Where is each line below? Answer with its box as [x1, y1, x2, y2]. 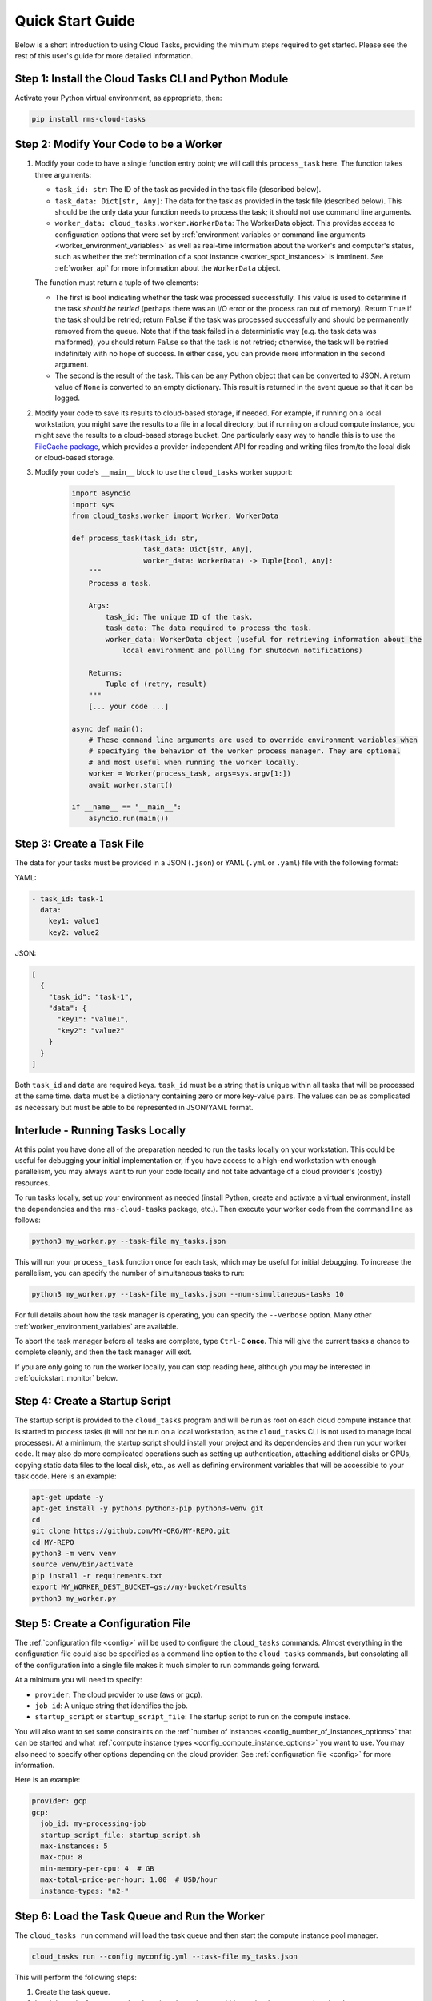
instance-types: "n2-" [40, 1886, 130, 1895]
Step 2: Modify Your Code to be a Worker [14, 138, 223, 151]
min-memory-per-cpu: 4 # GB [40, 1863, 155, 1873]
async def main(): [71, 724, 144, 733]
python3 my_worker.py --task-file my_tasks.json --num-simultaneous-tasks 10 [31, 1289, 344, 1299]
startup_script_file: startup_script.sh [40, 1830, 201, 1839]
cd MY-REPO [31, 1538, 74, 1546]
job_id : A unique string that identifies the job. [34, 1701, 188, 1710]
